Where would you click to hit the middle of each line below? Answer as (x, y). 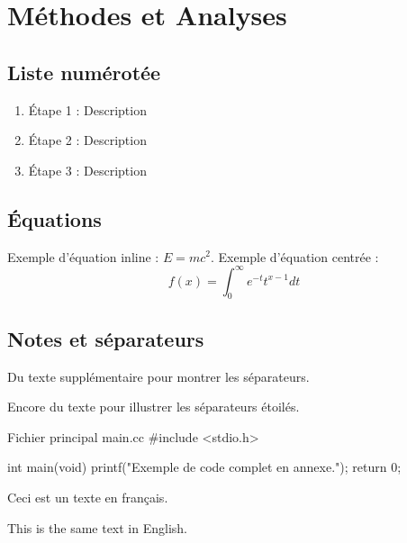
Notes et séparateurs (106, 338)
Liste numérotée (84, 72)
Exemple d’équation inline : (83, 256)
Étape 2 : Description (87, 140)
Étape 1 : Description (87, 109)
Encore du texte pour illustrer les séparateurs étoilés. (154, 407)
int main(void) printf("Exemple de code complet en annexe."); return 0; (204, 467)
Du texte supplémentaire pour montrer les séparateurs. (158, 376)
